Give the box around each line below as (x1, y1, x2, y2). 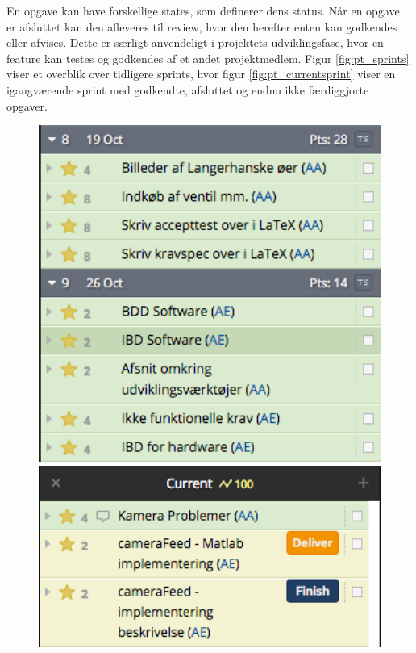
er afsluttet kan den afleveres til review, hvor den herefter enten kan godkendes (6, 18, 397, 35)
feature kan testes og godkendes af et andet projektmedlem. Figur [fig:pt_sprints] (6, 49, 410, 66)
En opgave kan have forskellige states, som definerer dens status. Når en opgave (6, 2, 400, 19)
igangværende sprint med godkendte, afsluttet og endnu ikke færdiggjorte (6, 81, 369, 98)
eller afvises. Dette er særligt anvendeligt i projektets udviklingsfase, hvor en (6, 34, 384, 51)
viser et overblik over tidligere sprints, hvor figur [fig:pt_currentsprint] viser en (6, 65, 396, 82)
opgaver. (6, 97, 48, 114)
